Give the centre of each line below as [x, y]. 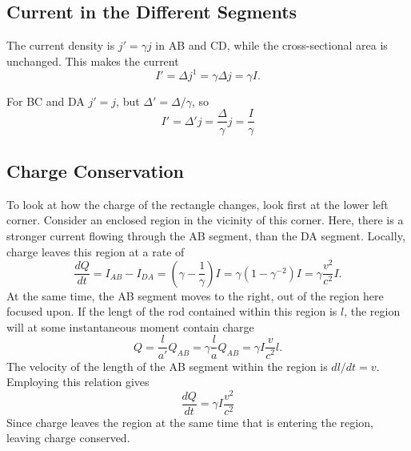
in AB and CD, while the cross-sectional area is [271, 45]
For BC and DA [46, 101]
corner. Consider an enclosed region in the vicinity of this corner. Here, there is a [205, 220]
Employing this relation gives [78, 382]
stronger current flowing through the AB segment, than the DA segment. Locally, [206, 235]
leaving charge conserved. [68, 438]
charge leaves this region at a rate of [96, 251]
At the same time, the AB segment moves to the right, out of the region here [195, 295]
